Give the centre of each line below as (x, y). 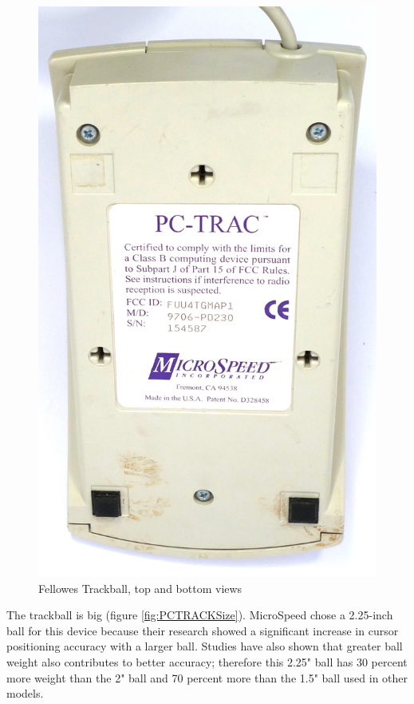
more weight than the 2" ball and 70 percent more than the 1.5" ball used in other (207, 677)
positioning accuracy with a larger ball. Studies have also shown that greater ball (205, 646)
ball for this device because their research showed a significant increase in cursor (203, 630)
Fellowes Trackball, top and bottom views (140, 588)
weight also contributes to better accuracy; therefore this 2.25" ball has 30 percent (207, 662)
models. (25, 693)
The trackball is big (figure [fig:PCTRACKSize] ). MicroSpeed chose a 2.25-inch (200, 615)
